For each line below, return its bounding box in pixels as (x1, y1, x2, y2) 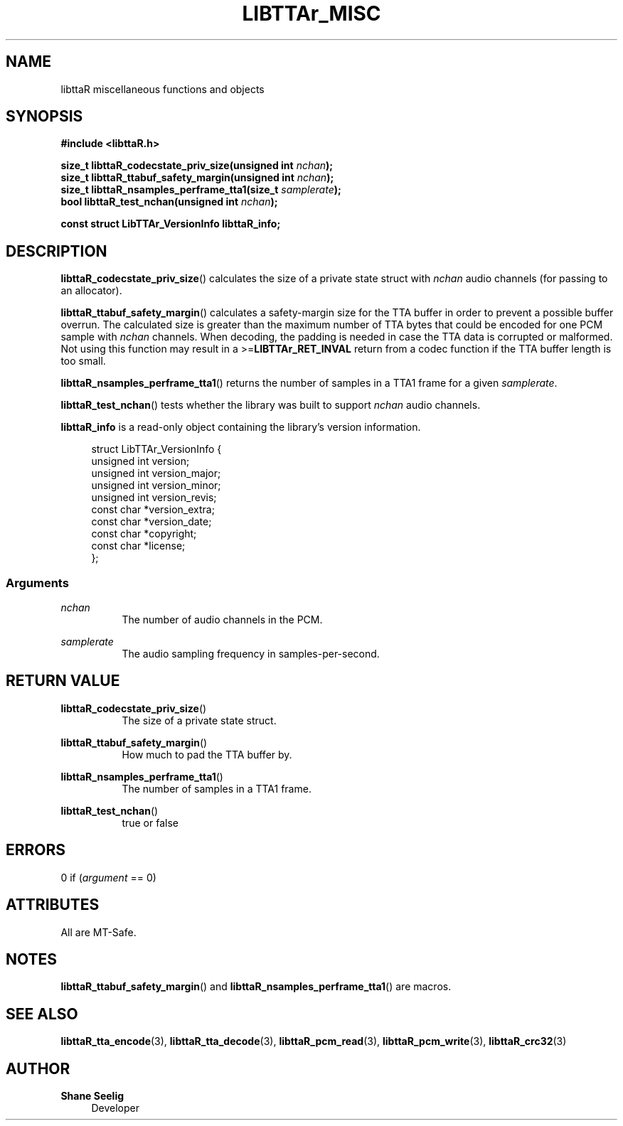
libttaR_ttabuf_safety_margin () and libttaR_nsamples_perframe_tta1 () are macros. (60, 980, 452, 993)
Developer (91, 1102, 139, 1115)
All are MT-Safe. (60, 926, 137, 938)
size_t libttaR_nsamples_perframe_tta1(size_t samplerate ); (60, 183, 341, 196)
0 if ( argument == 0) (60, 871, 156, 884)
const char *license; (91, 540, 186, 552)
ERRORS (6, 841, 66, 859)
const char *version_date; (91, 515, 212, 528)
